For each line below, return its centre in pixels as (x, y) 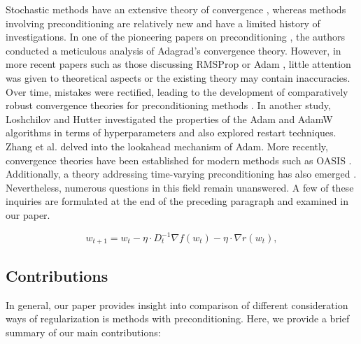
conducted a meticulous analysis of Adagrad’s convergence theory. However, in (174, 50)
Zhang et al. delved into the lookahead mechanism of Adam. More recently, (167, 146)
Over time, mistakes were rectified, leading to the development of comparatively (177, 91)
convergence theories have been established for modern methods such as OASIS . (179, 160)
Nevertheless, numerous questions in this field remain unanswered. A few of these (180, 187)
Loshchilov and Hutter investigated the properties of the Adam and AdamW (169, 119)
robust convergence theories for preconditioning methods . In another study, (168, 105)
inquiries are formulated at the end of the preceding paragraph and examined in (177, 201)
